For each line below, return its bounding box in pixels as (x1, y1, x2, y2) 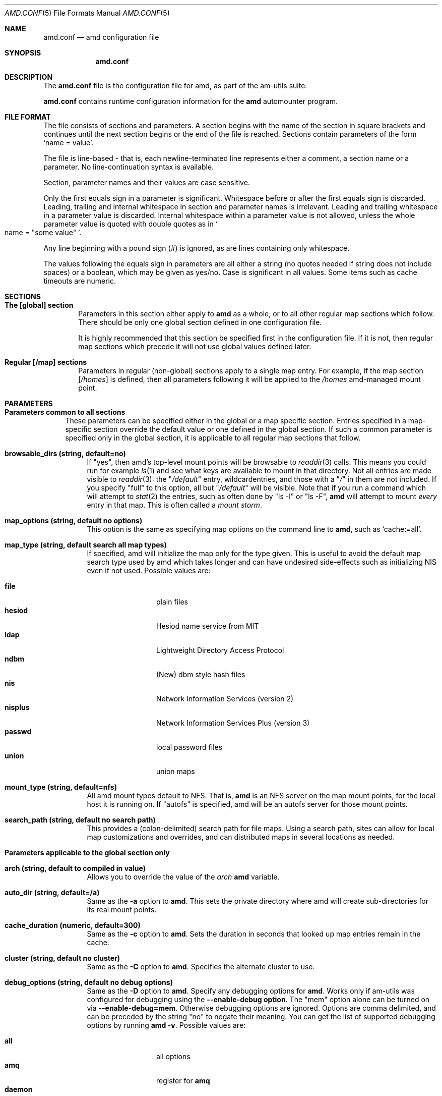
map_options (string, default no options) (5, 516, 143, 525)
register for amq (156, 1076, 210, 1085)
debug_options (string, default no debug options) (5, 978, 173, 987)
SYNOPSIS (5, 48, 41, 57)
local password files (156, 743, 223, 751)
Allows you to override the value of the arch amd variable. (87, 872, 280, 881)
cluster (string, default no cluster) (5, 954, 120, 962)
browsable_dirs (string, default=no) (5, 449, 126, 458)
